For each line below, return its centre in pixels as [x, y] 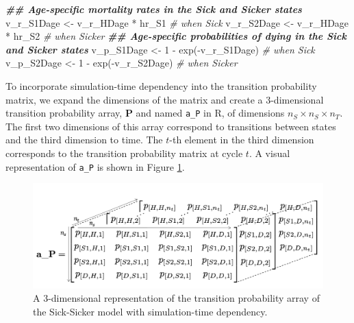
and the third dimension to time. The [84, 140]
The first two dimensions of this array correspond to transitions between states [171, 126]
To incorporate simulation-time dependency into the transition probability [161, 85]
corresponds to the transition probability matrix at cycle [124, 153]
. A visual [269, 153]
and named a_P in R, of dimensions [210, 113]
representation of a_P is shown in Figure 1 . [95, 166]
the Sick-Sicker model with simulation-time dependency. [150, 312]
